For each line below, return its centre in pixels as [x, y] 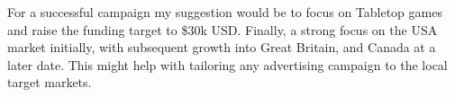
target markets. [50, 82]
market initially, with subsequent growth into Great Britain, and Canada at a [222, 47]
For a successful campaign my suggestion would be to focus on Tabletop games [225, 12]
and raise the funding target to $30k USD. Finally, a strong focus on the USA [223, 29]
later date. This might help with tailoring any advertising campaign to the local [227, 64]
